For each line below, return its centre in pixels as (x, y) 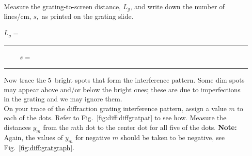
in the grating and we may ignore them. (63, 99)
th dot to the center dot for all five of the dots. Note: (157, 127)
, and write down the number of (177, 6)
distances (17, 127)
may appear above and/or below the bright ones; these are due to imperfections (122, 89)
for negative (93, 137)
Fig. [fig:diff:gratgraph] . (39, 147)
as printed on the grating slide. (88, 16)
